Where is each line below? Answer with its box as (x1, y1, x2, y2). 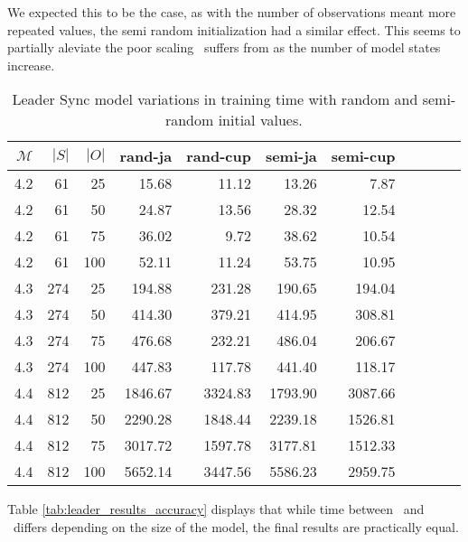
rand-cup (186, 145, 251, 167)
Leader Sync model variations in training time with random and (12, 89, 418, 110)
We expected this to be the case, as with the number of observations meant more (7, 3, 456, 21)
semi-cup (331, 145, 396, 167)
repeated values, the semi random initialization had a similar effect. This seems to (7, 20, 461, 39)
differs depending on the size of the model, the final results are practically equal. (13, 517, 459, 536)
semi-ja (265, 145, 317, 167)
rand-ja (119, 145, 173, 167)
